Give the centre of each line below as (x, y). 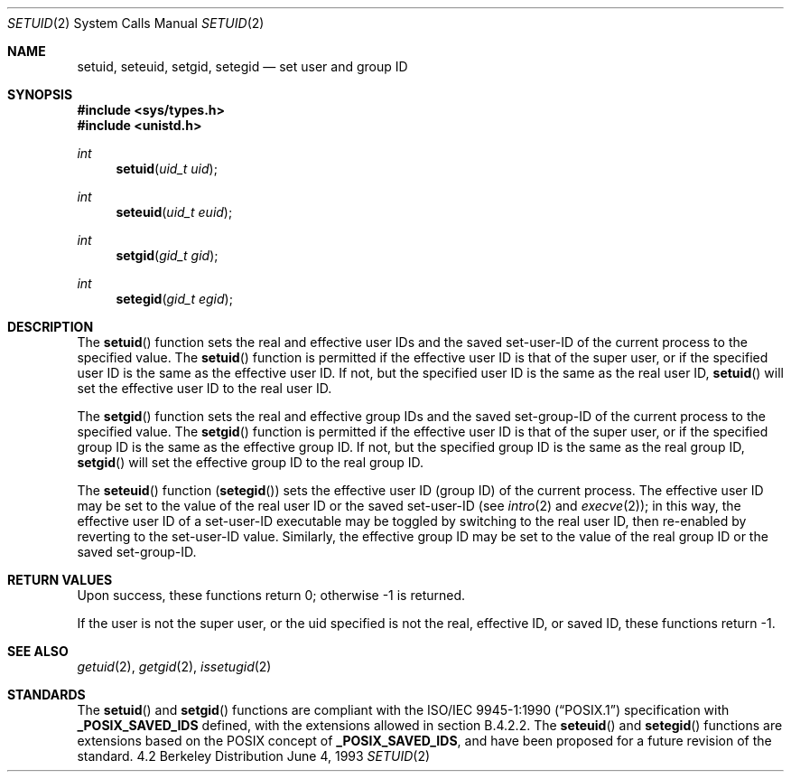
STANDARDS (47, 695)
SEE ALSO (38, 651)
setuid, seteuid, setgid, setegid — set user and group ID (242, 66)
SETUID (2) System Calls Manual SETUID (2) (136, 23)
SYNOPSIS (40, 94)
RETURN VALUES (60, 580)
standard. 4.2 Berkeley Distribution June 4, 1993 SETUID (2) (254, 756)
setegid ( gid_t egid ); (174, 299)
